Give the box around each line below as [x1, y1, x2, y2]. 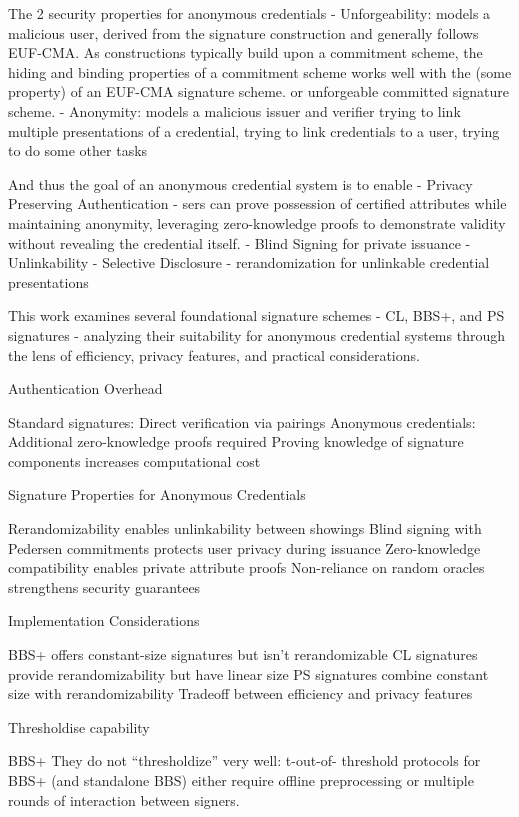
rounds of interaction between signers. [8, 789, 240, 810]
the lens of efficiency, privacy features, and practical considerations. [8, 344, 420, 365]
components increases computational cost [8, 450, 261, 471]
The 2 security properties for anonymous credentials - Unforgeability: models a [8, 3, 491, 23]
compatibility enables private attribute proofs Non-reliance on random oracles [8, 557, 485, 578]
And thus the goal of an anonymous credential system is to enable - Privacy [8, 173, 473, 194]
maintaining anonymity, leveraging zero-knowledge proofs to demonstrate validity [8, 212, 506, 233]
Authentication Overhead [8, 378, 163, 399]
